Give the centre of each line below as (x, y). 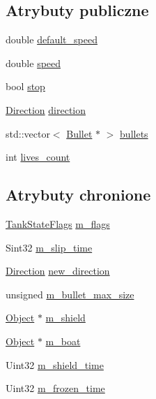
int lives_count (38, 157)
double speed (33, 63)
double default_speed (52, 39)
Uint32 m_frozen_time (55, 388)
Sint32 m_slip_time (49, 247)
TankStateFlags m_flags (58, 223)
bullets (134, 133)
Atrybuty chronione (78, 195)
